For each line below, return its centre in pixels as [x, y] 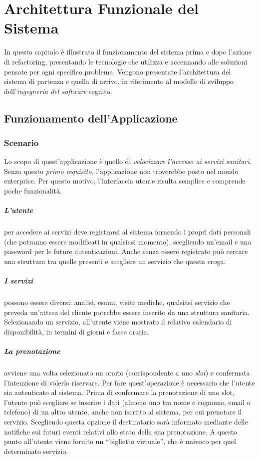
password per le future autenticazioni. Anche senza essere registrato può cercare [126, 251]
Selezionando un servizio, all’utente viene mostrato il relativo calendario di [118, 322]
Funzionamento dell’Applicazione [91, 118]
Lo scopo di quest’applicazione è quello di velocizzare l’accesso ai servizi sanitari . [128, 161]
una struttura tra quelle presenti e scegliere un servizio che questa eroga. [115, 261]
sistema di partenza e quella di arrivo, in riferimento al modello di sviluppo [119, 81]
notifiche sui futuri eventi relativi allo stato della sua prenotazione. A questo [121, 431]
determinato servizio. [36, 451]
